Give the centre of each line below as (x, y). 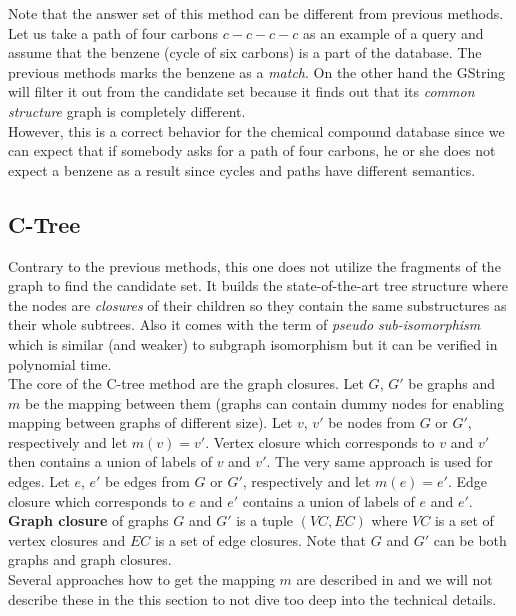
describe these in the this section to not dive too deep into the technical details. (252, 598)
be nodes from (371, 422)
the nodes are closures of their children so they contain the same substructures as (257, 304)
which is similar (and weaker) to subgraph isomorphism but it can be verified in (253, 343)
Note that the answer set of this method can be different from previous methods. (256, 13)
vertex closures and (67, 539)
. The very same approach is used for (379, 461)
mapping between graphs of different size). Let (150, 422)
